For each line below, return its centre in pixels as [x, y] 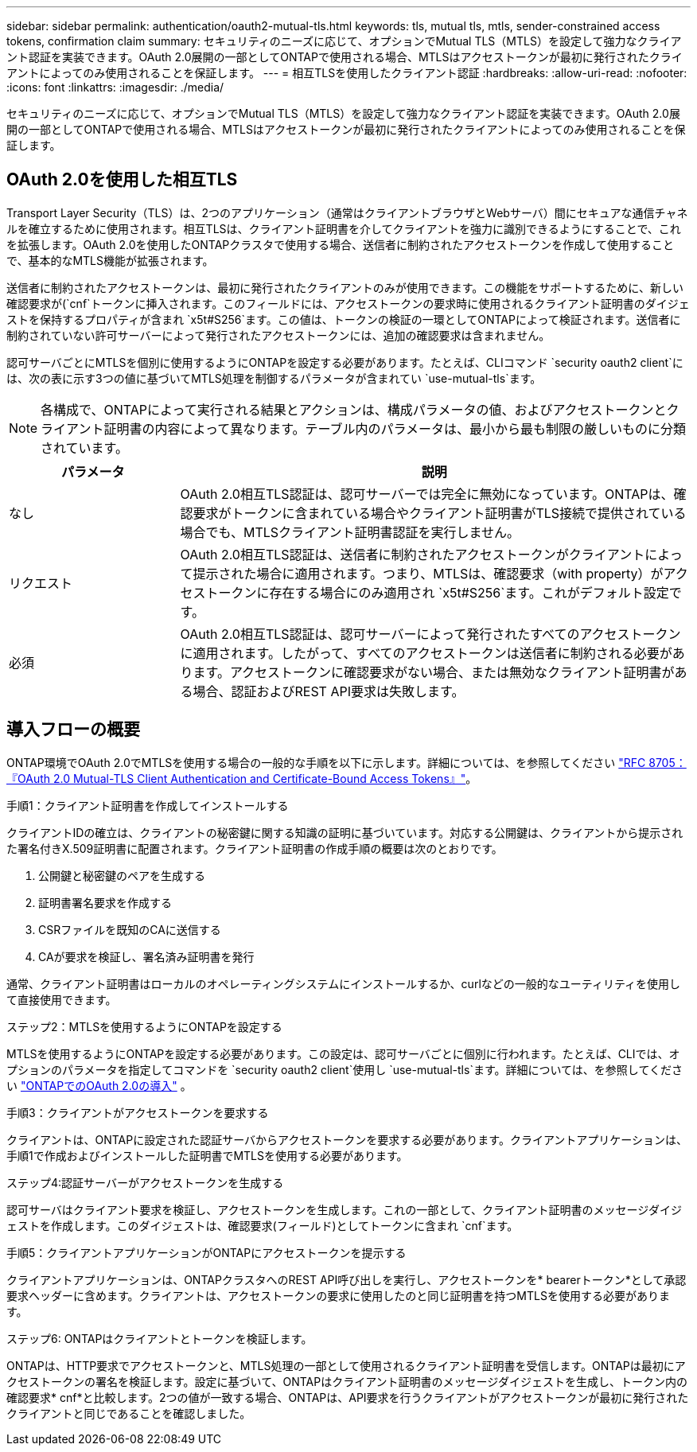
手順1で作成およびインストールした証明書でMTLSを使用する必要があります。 [207, 1155]
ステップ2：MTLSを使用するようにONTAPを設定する [144, 1026]
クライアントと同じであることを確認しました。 [129, 1413]
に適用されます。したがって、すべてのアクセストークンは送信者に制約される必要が [426, 653]
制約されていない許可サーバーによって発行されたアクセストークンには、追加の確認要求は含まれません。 [278, 335]
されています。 [84, 448]
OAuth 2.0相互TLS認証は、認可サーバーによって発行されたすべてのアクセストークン [430, 634]
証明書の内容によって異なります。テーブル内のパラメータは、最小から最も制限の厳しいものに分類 [395, 428]
